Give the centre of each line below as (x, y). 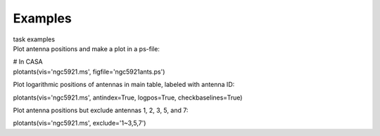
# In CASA (28, 62)
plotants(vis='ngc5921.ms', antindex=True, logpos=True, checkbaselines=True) (128, 97)
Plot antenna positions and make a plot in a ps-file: (86, 48)
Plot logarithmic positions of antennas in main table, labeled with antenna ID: (124, 85)
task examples (34, 39)
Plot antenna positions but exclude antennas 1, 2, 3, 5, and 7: (101, 110)
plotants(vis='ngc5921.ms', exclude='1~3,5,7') (80, 123)
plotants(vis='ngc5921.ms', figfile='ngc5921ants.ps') (89, 72)
